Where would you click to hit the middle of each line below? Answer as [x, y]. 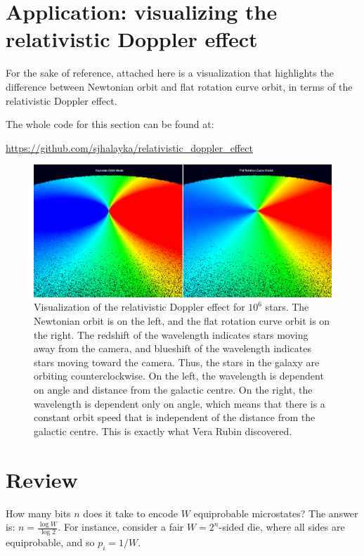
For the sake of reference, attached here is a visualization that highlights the [170, 73]
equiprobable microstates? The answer [276, 513]
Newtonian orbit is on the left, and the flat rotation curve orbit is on [182, 321]
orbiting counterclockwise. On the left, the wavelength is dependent [179, 376]
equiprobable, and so [50, 542]
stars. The [287, 307]
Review [42, 479]
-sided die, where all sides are [282, 527]
